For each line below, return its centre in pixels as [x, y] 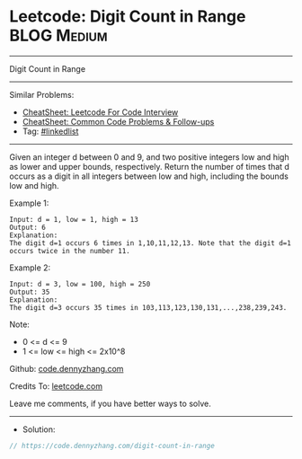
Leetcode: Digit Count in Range [128, 17]
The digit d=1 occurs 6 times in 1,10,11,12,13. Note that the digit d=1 [151, 243]
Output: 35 [30, 292]
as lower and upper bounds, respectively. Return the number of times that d [150, 166]
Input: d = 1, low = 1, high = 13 [74, 219]
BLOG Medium [58, 35]
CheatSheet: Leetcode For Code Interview [100, 112]
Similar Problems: [42, 94]
